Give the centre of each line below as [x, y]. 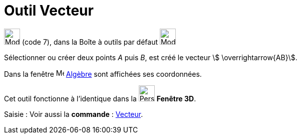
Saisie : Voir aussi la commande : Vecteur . [74, 114]
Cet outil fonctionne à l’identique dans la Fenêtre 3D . [100, 98]
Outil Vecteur [49, 11]
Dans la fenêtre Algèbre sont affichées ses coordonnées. [103, 74]
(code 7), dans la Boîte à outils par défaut [90, 42]
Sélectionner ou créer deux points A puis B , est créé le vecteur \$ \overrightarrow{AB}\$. [151, 57]
